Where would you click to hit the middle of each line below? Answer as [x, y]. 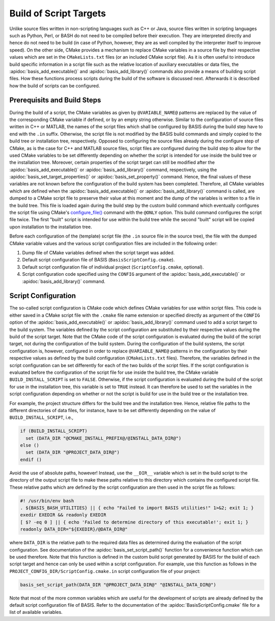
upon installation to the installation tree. [51, 227]
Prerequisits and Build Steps [55, 100]
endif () [31, 459]
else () [30, 445]
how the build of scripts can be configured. [55, 86]
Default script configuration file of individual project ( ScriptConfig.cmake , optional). [113, 267]
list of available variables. [36, 612]
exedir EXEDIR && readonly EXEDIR [63, 515]
